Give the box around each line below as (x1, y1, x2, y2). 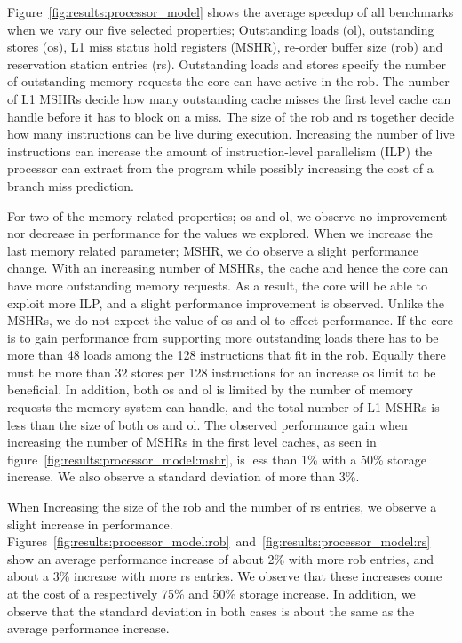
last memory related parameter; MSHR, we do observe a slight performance (7, 241, 419, 259)
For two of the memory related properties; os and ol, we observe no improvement (7, 206, 448, 225)
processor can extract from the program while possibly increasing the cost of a (7, 159, 434, 178)
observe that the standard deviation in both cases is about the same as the (7, 601, 415, 620)
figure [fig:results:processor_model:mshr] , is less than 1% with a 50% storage (7, 449, 426, 468)
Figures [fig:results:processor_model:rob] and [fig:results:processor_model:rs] (7, 532, 431, 551)
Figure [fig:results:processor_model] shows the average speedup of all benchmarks (7, 3, 454, 20)
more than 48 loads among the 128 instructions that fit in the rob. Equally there (7, 345, 446, 364)
